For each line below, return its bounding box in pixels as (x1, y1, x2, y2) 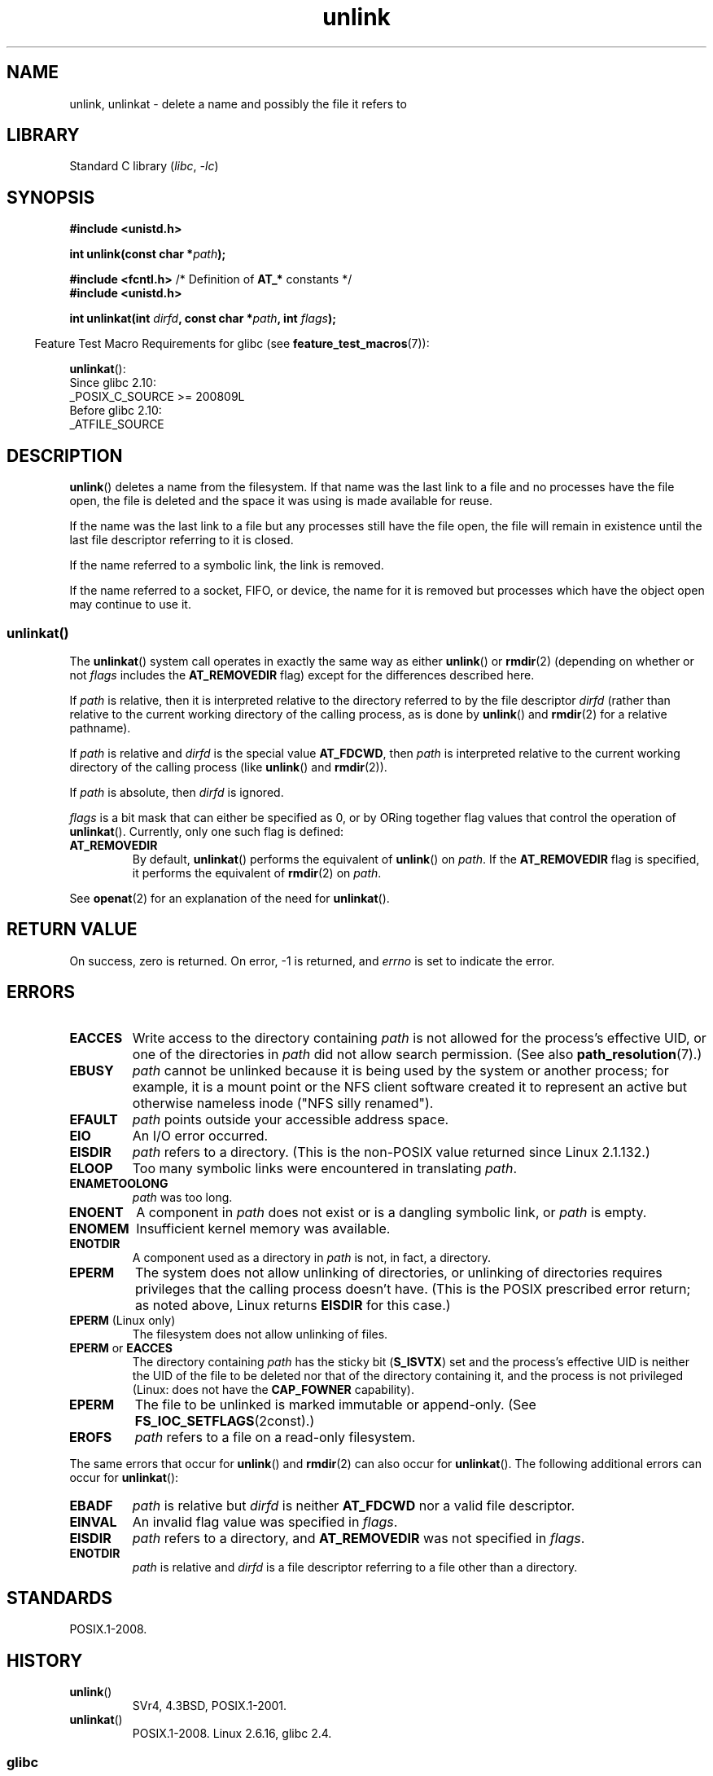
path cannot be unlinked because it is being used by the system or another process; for (132, 1062, 669, 1079)
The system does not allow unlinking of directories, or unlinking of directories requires (134, 1264, 663, 1281)
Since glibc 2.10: (69, 376, 156, 390)
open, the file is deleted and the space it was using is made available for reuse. (69, 494, 492, 508)
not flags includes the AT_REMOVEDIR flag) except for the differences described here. (69, 667, 535, 682)
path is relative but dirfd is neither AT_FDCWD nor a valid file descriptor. (132, 1497, 575, 1514)
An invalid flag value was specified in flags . (132, 1513, 398, 1530)
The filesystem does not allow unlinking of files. (132, 1326, 388, 1341)
